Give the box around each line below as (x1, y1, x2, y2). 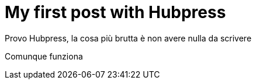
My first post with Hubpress (5, 2, 226, 22)
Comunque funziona (5, 51, 83, 61)
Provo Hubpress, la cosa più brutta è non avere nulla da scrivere (5, 33, 252, 43)
